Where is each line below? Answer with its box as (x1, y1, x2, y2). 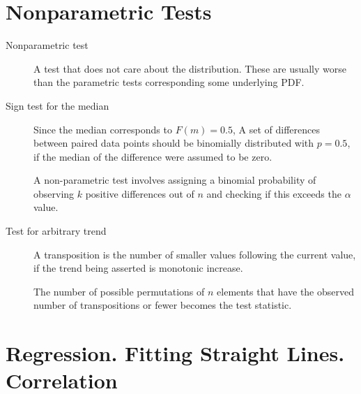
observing (33, 186, 75, 200)
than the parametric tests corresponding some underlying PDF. (33, 75, 305, 89)
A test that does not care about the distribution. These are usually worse (33, 61, 346, 75)
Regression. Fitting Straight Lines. (6, 339, 345, 367)
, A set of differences (232, 122, 320, 136)
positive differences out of (85, 186, 194, 200)
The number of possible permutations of (33, 284, 205, 298)
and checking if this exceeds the (206, 186, 341, 200)
